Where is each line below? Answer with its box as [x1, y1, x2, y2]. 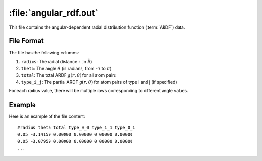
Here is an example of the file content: [9, 113, 85, 119]
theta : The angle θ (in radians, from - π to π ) [21, 66, 112, 72]
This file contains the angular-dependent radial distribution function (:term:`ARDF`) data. [9, 24, 185, 30]
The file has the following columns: [9, 50, 79, 55]
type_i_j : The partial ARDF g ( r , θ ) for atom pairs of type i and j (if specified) [21, 79, 177, 85]
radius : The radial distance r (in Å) [21, 58, 92, 64]
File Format [9, 37, 44, 45]
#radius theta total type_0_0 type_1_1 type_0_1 [17, 125, 135, 130]
